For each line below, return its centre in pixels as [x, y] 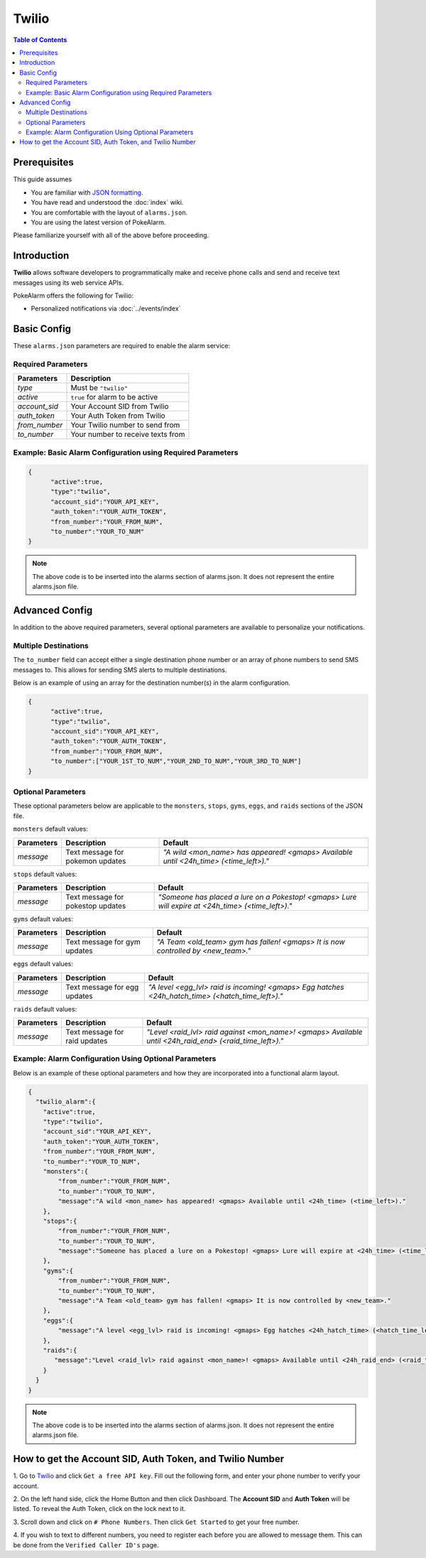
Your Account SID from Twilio [120, 406]
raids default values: [45, 1009]
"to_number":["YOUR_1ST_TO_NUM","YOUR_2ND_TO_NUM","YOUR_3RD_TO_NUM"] [176, 761]
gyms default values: [43, 919]
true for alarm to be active [114, 397]
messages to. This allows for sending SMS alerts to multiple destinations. [120, 670]
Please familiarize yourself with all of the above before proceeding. [111, 235]
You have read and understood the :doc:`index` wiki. [107, 202]
